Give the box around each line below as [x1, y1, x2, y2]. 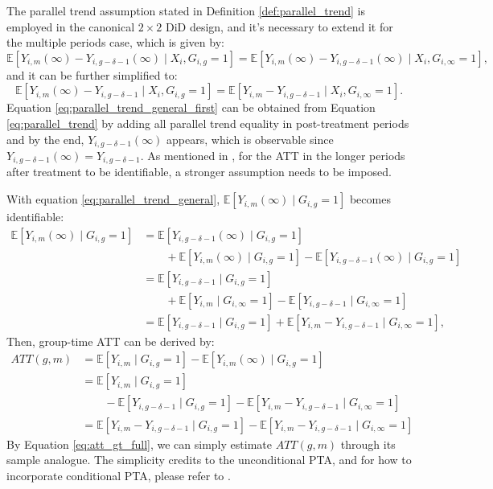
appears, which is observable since [166, 130, 334, 147]
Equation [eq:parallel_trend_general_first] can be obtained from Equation [6, 99, 376, 116]
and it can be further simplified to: [6, 66, 178, 83]
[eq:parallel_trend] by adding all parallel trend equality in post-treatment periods [6, 114, 409, 131]
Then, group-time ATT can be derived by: [6, 332, 215, 349]
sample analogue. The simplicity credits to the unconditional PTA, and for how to [6, 451, 412, 468]
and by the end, [6, 130, 84, 147]
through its [340, 435, 396, 452]
